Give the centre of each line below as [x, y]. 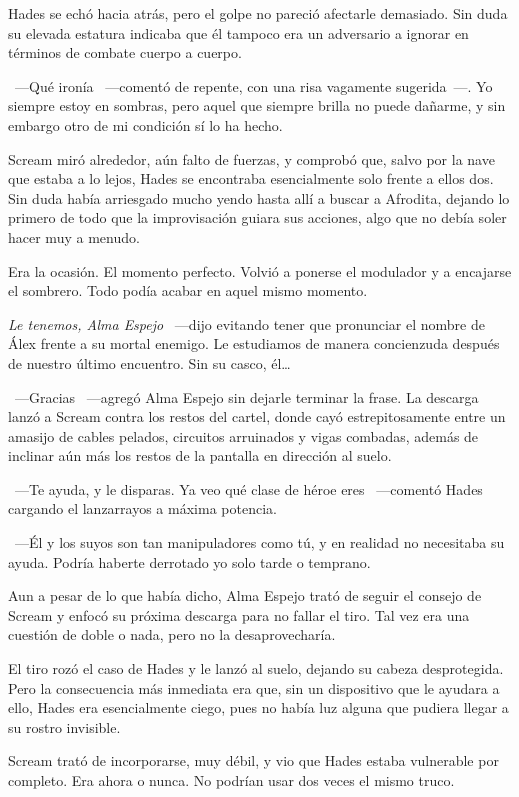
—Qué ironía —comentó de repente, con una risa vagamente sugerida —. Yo [253, 85]
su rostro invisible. [64, 726]
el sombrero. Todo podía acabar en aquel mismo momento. [188, 290]
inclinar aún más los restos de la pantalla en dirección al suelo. [200, 455]
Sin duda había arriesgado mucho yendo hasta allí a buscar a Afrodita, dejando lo [259, 197]
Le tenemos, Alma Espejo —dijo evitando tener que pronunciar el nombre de [246, 323]
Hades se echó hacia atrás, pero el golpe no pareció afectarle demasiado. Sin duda [258, 13]
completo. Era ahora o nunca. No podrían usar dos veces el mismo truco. [231, 780]
